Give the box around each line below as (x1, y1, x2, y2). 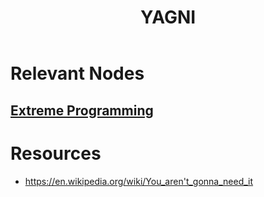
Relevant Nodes (10, 62, 145, 85)
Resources (10, 142, 102, 165)
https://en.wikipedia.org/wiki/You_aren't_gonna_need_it (24, 175, 254, 187)
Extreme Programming (10, 102, 154, 119)
